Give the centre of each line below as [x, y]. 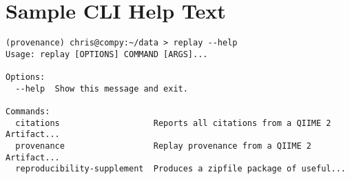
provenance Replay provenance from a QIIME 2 [163, 146]
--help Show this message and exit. [102, 88]
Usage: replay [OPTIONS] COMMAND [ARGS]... [107, 54]
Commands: [28, 112]
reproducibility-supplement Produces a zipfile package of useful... [181, 169]
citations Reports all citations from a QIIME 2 [173, 123]
